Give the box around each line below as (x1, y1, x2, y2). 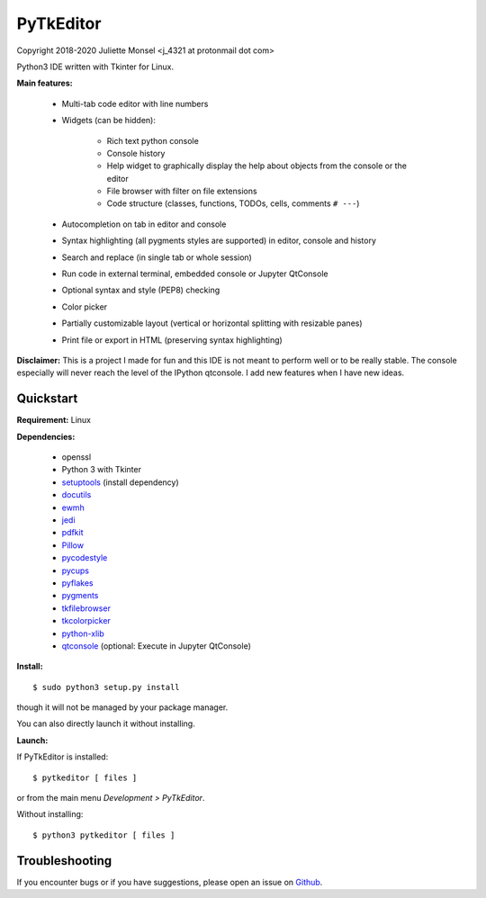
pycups (61, 565, 90, 576)
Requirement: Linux (16, 415, 92, 426)
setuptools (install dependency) (61, 477, 179, 488)
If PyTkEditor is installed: (16, 751, 109, 762)
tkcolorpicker (61, 615, 112, 626)
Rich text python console (106, 135, 200, 146)
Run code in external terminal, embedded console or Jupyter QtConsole (61, 268, 328, 279)
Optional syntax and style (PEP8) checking (61, 284, 220, 296)
